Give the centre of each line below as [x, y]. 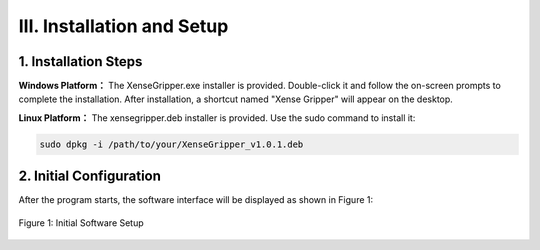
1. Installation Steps [80, 61]
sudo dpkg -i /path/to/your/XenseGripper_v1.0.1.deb [171, 144]
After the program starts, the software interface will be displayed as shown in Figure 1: [196, 200]
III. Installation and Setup [123, 26]
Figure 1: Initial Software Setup [81, 222]
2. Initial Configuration [90, 176]
